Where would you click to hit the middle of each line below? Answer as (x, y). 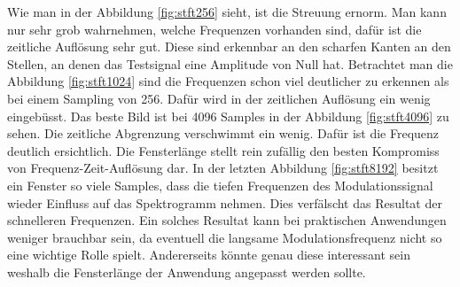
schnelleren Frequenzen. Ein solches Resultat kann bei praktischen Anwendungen (227, 220)
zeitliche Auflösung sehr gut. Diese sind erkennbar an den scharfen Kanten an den (229, 47)
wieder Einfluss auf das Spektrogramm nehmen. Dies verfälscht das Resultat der (225, 202)
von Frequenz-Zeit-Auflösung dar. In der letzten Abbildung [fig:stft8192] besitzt (223, 168)
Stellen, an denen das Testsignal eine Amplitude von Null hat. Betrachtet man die (230, 63)
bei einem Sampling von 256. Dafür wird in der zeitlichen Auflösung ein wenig (219, 98)
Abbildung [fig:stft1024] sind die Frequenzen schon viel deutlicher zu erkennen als (228, 81)
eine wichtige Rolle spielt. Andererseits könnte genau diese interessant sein (209, 255)
